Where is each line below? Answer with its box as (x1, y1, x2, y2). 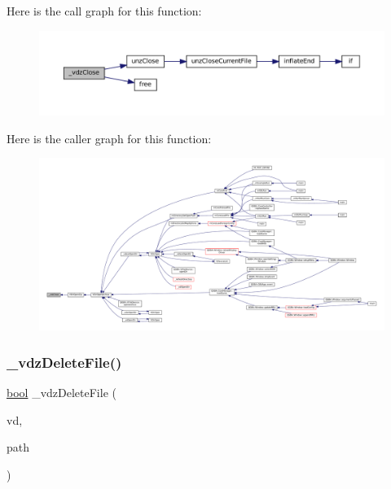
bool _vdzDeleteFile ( (7, 383, 116, 400)
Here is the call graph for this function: (7, 2, 202, 19)
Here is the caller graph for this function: (7, 129, 212, 146)
